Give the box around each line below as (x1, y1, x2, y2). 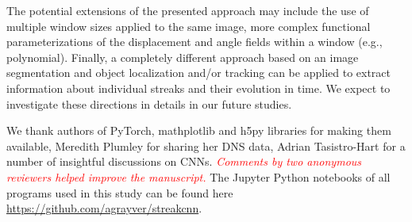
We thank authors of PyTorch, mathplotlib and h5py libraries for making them (6, 122, 391, 139)
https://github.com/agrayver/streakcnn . (6, 200, 202, 216)
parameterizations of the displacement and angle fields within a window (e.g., (6, 33, 383, 50)
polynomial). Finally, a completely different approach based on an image (6, 48, 359, 65)
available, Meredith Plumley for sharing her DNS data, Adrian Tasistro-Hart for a (6, 137, 406, 154)
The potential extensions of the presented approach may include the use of (6, 2, 369, 18)
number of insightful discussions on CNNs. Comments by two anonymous (6, 153, 362, 170)
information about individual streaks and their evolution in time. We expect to (6, 79, 391, 96)
